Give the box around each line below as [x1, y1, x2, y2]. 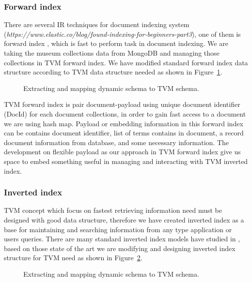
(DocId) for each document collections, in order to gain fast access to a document [4, 108, 246, 119]
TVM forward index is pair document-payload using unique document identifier [4, 99, 240, 109]
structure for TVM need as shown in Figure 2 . [4, 252, 142, 263]
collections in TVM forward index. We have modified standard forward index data [4, 57, 248, 67]
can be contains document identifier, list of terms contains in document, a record [4, 128, 244, 138]
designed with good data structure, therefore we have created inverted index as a [4, 214, 244, 224]
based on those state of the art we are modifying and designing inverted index [4, 243, 236, 253]
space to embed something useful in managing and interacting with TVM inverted [4, 156, 248, 166]
